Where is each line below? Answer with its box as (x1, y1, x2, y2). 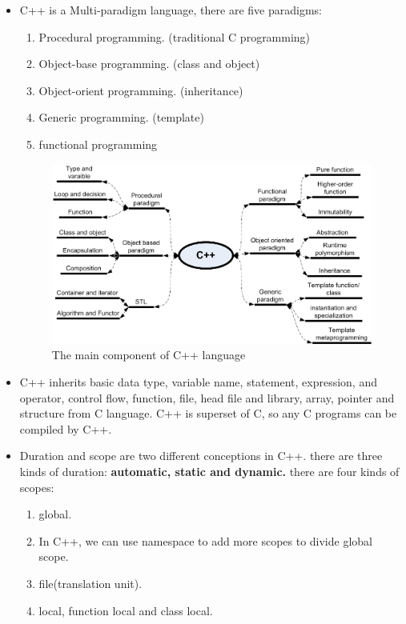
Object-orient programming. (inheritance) (38, 82, 243, 98)
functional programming (38, 135, 158, 152)
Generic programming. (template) (38, 109, 204, 126)
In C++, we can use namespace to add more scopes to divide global (38, 532, 372, 549)
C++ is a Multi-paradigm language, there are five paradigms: (19, 2, 322, 18)
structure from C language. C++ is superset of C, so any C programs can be (19, 405, 397, 422)
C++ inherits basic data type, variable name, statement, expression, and (19, 373, 377, 390)
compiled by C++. (19, 420, 112, 437)
